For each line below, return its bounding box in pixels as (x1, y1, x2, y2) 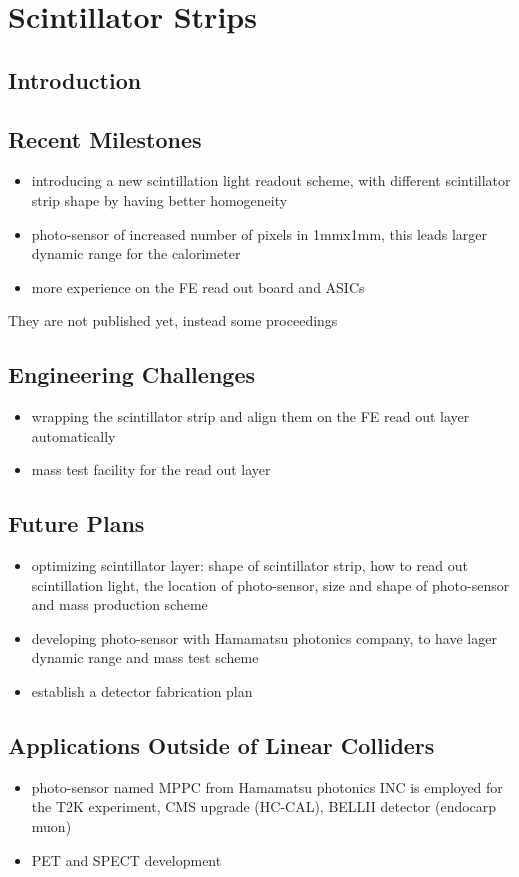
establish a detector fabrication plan (31, 681, 253, 702)
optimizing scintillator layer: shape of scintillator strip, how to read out (31, 555, 468, 576)
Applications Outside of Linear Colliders (8, 730, 435, 761)
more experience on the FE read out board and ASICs (31, 276, 365, 297)
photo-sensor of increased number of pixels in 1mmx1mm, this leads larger (31, 223, 488, 244)
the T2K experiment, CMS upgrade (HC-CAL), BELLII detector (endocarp (31, 796, 497, 817)
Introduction (8, 64, 142, 95)
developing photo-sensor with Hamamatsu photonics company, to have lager (31, 627, 497, 648)
